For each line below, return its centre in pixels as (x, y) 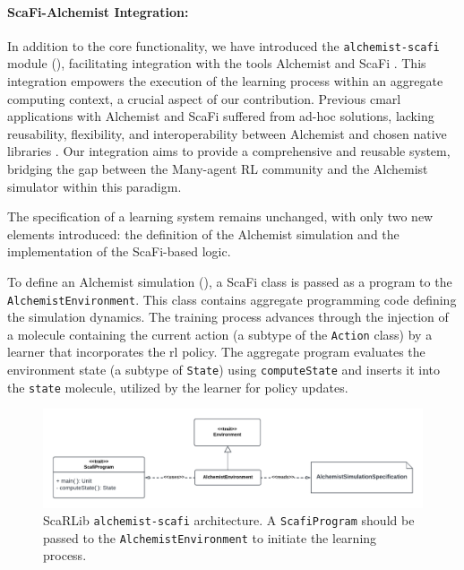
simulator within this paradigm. (95, 186)
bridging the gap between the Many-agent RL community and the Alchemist (218, 169)
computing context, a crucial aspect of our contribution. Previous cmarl (204, 98)
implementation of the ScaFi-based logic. (119, 251)
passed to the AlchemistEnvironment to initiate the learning (210, 537)
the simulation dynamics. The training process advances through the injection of (228, 317)
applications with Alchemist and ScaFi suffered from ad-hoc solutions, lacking (221, 116)
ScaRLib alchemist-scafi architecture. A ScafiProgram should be (229, 520)
